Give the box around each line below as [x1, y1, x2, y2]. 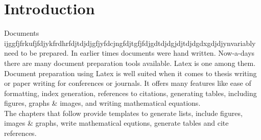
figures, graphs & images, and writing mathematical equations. [4, 98, 201, 108]
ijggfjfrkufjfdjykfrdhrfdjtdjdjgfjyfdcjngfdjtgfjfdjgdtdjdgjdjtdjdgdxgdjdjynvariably [4, 37, 256, 48]
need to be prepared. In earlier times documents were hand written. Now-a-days [4, 48, 255, 58]
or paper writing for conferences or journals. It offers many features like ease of [4, 78, 251, 88]
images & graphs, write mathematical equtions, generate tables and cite [4, 118, 229, 128]
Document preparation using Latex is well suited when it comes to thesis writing [4, 67, 257, 78]
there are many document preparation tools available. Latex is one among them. [4, 57, 256, 68]
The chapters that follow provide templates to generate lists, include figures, [4, 107, 243, 118]
